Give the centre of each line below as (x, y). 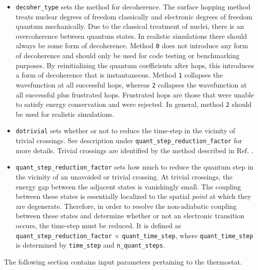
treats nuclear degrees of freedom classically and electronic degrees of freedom (134, 16)
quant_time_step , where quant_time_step (188, 235)
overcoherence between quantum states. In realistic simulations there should (131, 36)
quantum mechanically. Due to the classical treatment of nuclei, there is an (130, 26)
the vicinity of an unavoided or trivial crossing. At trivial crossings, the (124, 177)
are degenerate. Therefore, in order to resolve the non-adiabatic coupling (126, 206)
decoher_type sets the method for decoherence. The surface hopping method (133, 6)
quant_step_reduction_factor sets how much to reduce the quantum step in (134, 167)
